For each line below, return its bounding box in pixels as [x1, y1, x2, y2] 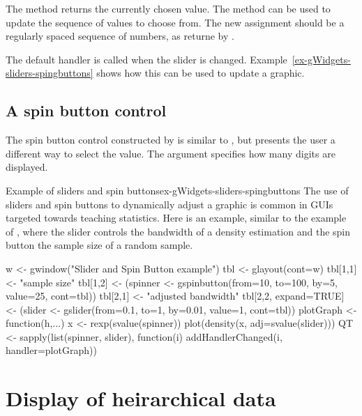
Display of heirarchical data [6, 384, 276, 413]
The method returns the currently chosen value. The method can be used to [6, 1, 331, 15]
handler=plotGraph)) [6, 343, 97, 357]
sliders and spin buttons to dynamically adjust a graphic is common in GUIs [6, 197, 333, 211]
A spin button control [6, 100, 167, 121]
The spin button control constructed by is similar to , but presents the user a [6, 132, 335, 147]
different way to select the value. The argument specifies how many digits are [6, 146, 335, 160]
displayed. [6, 160, 48, 174]
